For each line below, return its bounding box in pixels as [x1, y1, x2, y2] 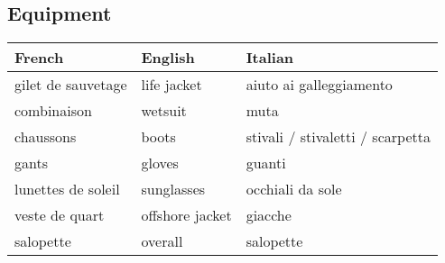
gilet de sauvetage [14, 74, 127, 95]
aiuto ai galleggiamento [246, 74, 393, 95]
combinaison [14, 100, 92, 122]
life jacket [141, 74, 202, 95]
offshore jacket [141, 204, 232, 226]
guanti [246, 152, 286, 174]
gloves [141, 152, 179, 174]
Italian [246, 47, 294, 68]
